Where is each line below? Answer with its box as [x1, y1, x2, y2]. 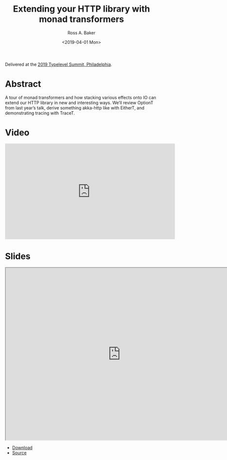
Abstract [5, 79, 41, 89]
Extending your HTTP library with [13, 3, 150, 15]
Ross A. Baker [67, 30, 96, 35]
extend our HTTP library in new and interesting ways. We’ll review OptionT [5, 100, 154, 106]
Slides [5, 251, 31, 262]
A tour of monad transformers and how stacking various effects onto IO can [5, 94, 157, 100]
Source [12, 450, 27, 456]
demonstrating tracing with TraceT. [5, 110, 75, 116]
